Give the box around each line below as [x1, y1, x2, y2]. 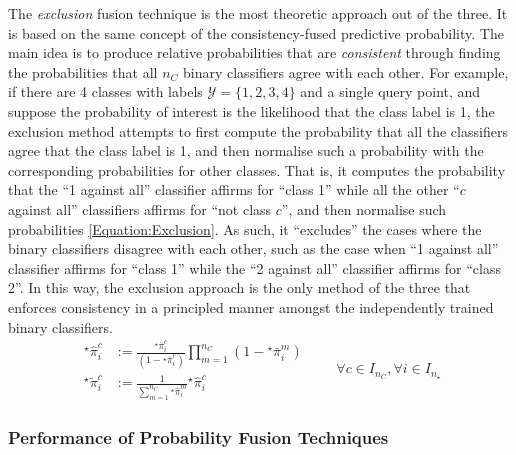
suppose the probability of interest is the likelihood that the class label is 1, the [8, 100, 495, 121]
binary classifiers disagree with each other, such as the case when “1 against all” [8, 238, 499, 259]
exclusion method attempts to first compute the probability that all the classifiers [8, 120, 508, 141]
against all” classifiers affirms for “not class [8, 198, 272, 219]
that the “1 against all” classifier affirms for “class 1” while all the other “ [8, 179, 460, 200]
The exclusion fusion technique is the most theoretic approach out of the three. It [8, 3, 508, 23]
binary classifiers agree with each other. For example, [183, 61, 509, 82]
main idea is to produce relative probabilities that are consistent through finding [8, 42, 501, 63]
